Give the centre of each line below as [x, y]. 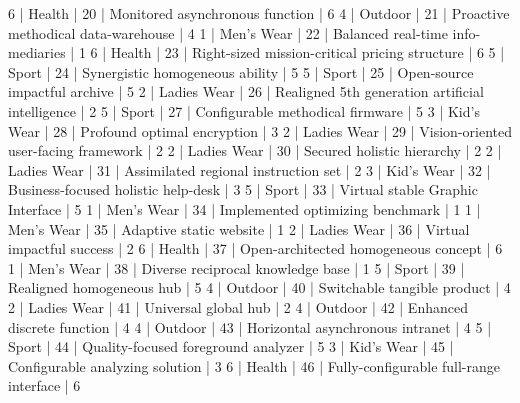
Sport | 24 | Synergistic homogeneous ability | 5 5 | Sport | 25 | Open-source [241, 71]
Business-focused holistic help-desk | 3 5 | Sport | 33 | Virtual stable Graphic [243, 189]
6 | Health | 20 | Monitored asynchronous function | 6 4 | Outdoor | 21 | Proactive [259, 13]
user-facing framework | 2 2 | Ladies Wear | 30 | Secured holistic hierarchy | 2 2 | [255, 150]
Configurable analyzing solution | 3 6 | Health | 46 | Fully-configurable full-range [254, 365]
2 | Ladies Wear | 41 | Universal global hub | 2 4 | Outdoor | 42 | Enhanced [238, 306]
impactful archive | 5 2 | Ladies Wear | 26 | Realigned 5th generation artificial [246, 91]
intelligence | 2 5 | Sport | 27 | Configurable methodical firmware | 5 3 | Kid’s [244, 110]
